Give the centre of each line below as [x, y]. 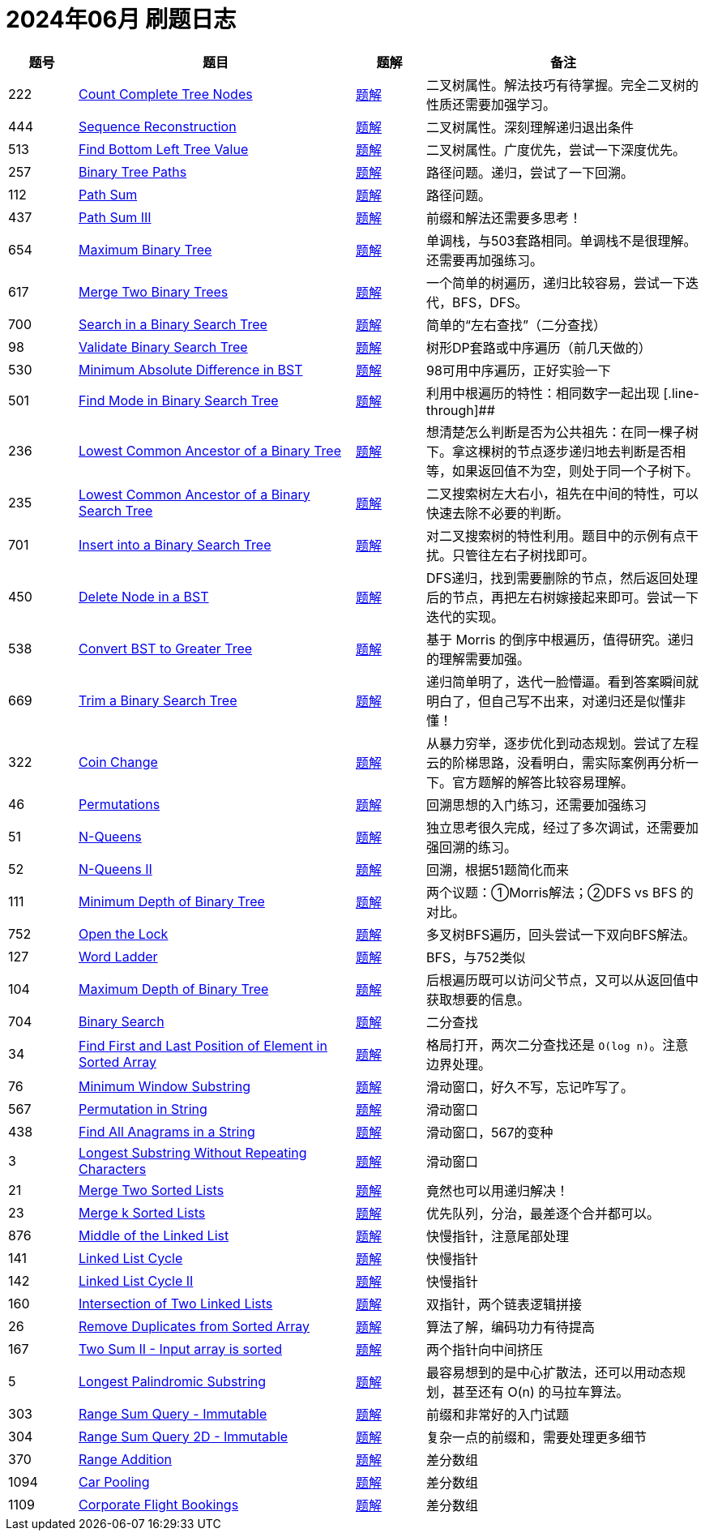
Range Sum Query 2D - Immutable [184, 1436]
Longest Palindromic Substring [173, 1381]
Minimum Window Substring [164, 1086]
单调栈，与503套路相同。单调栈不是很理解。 [562, 240]
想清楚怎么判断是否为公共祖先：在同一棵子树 [563, 432]
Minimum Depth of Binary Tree [172, 901]
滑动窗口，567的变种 [490, 1132]
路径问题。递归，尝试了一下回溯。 [530, 172]
